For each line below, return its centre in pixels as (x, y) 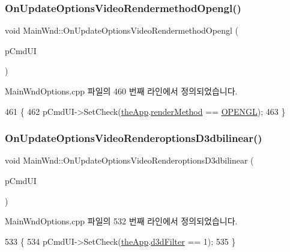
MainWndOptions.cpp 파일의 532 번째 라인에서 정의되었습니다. (121, 221)
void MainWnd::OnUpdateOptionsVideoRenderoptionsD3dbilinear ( (129, 160)
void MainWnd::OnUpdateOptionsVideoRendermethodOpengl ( (122, 30)
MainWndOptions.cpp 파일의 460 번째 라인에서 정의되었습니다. (121, 91)
